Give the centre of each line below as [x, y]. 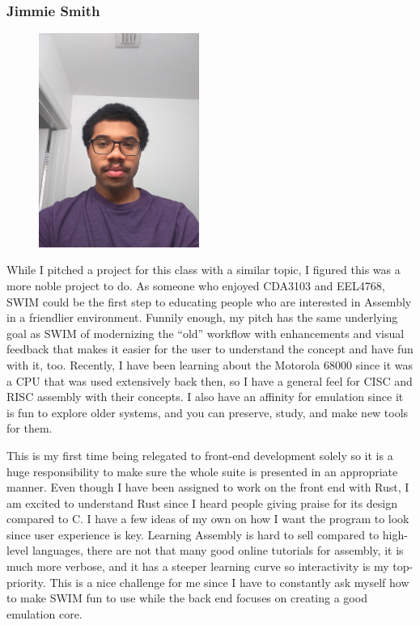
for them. [30, 428]
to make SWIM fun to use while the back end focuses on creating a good [187, 598]
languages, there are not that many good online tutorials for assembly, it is [218, 550]
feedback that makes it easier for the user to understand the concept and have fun [210, 349]
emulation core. [45, 613]
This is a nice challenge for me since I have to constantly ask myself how [229, 582]
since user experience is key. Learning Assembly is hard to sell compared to [193, 534]
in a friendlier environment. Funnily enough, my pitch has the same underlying [202, 317]
